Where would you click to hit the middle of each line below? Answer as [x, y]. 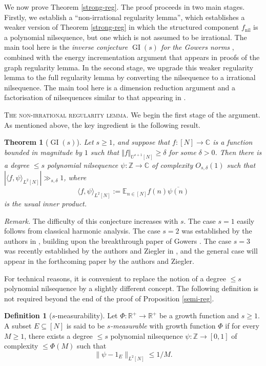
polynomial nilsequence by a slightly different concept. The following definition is [131, 288]
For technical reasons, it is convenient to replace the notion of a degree [115, 278]
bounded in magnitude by [43, 152]
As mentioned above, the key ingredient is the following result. [102, 124]
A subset [18, 326]
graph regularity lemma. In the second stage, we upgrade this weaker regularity [129, 67]
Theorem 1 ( [26, 142]
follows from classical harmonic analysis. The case [82, 231]
